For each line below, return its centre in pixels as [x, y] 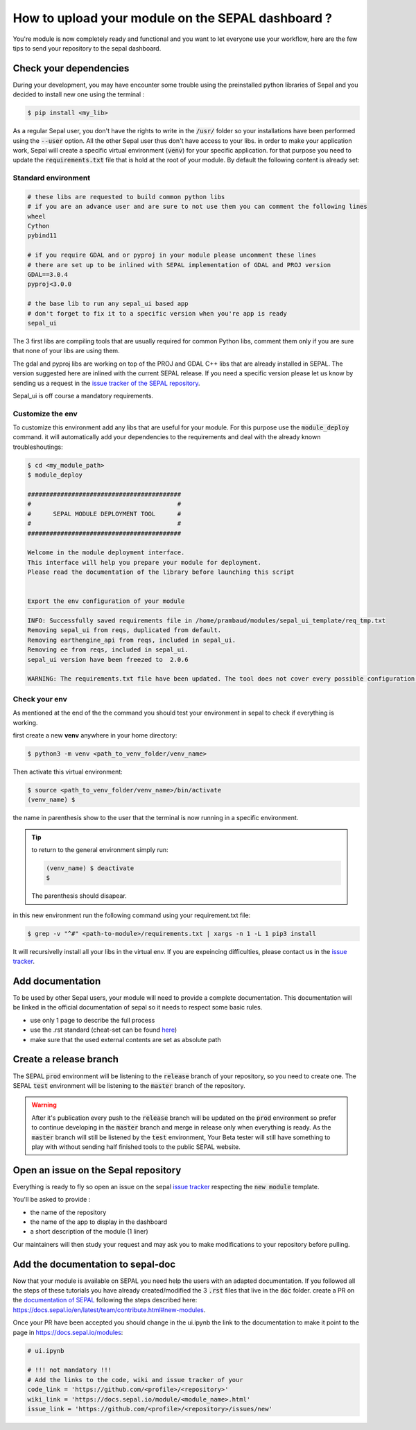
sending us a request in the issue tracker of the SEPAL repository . [106, 383]
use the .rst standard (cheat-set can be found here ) [103, 1030]
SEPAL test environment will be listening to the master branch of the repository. [129, 1085]
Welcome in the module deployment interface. [106, 553]
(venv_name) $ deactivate [90, 868]
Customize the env [45, 414]
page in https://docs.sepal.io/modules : [68, 1332]
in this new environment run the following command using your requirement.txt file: [132, 915]
